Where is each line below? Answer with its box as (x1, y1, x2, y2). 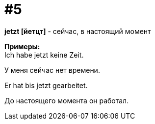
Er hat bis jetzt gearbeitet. (4, 81, 88, 90)
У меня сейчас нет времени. (4, 65, 100, 74)
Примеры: (4, 42, 40, 51)
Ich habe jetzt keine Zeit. (4, 50, 84, 59)
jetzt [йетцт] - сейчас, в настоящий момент (4, 27, 151, 35)
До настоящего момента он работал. (4, 96, 129, 105)
